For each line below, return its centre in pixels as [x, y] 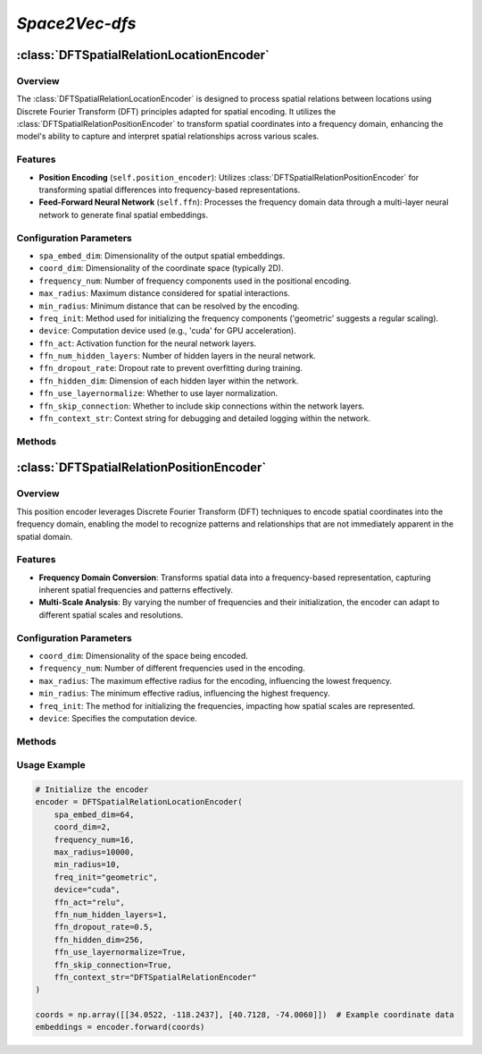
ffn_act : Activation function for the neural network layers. [148, 343]
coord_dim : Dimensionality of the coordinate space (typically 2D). [161, 268]
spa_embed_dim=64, [94, 814]
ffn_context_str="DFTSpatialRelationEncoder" [155, 977]
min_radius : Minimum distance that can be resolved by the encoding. [169, 306]
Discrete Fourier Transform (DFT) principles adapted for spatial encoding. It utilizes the [176, 111]
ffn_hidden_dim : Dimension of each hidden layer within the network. [169, 381]
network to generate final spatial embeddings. [124, 215]
